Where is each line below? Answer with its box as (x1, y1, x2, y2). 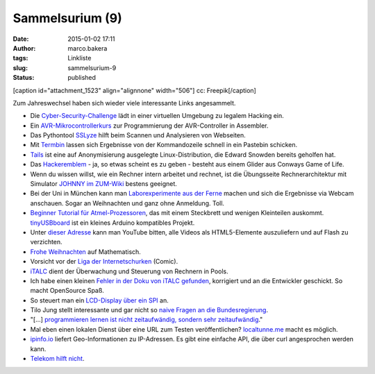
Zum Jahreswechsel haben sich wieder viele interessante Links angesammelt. (12, 99, 236, 107)
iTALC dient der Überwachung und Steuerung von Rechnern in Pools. (30, 267, 228, 275)
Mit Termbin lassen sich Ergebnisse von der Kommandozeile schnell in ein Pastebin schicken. (30, 141, 298, 149)
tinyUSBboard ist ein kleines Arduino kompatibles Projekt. (30, 219, 195, 227)
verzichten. (30, 238, 62, 246)
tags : (12, 54, 28, 62)
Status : (12, 74, 35, 82)
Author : (12, 44, 36, 52)
